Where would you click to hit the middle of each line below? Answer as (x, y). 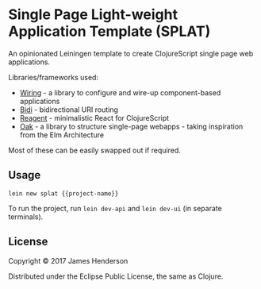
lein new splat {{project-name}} (63, 193)
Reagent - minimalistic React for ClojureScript (94, 118)
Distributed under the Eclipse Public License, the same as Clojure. (116, 276)
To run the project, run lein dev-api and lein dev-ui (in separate (115, 208)
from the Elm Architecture (62, 135)
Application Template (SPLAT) (109, 31)
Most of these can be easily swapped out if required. (94, 150)
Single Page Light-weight (93, 15)
